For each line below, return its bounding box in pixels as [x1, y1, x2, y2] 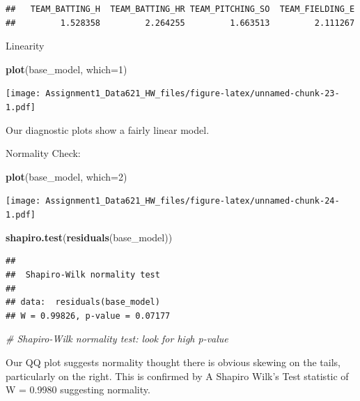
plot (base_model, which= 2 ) [6, 169, 127, 183]
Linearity [6, 38, 45, 53]
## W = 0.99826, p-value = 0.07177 [6, 310, 171, 321]
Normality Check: [6, 146, 81, 160]
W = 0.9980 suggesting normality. [6, 382, 150, 397]
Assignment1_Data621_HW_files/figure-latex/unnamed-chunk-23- [45, 89, 340, 99]
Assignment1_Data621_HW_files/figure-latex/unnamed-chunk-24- [45, 196, 340, 206]
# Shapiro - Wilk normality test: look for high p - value [6, 331, 228, 346]
